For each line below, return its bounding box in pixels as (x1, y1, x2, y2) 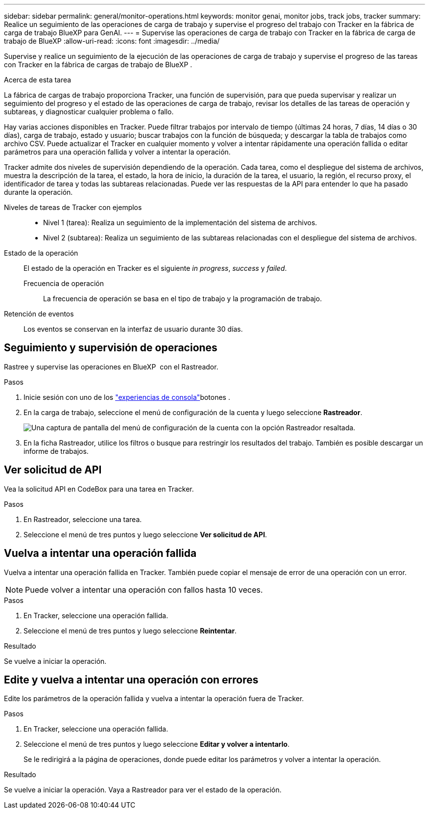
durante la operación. (4, 188, 73, 196)
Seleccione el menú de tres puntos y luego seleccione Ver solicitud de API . (24, 530, 267, 539)
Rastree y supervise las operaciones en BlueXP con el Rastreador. (4, 362, 218, 371)
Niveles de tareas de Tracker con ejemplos (4, 203, 142, 211)
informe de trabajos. (24, 446, 89, 455)
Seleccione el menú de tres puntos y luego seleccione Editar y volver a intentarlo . (24, 740, 290, 749)
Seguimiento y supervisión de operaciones (4, 341, 217, 354)
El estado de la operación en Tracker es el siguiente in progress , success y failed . (24, 264, 287, 272)
